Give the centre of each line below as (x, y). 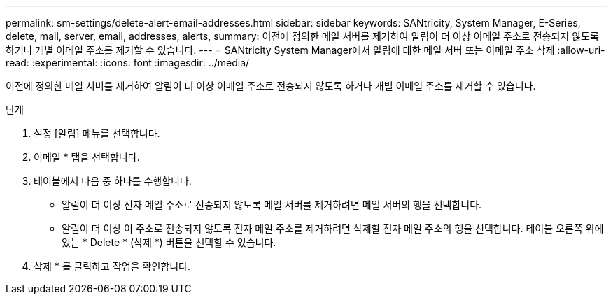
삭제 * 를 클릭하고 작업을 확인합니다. (112, 266)
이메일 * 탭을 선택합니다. (87, 157)
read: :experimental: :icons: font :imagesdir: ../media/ (128, 63)
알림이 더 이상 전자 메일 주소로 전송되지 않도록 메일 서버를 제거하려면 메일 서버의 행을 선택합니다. (272, 205)
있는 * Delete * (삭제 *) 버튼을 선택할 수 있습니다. (169, 242)
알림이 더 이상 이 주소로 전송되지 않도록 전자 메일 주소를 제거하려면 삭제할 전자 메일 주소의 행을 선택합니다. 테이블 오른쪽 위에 (333, 228)
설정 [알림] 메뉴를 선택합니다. (97, 133)
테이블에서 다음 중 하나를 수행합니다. (113, 181)
